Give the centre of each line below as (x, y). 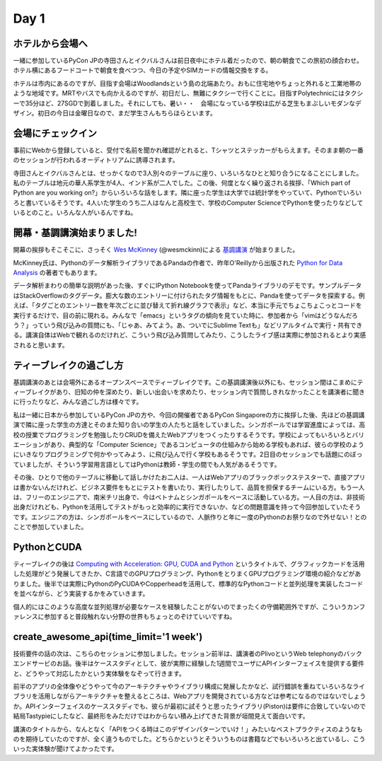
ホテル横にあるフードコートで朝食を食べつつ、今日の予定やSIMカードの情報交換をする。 (143, 70)
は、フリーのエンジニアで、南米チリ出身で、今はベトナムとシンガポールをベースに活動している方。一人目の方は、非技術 (189, 497)
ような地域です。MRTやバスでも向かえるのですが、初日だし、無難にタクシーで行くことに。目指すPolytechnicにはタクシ (188, 93)
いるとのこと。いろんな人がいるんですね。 (75, 213)
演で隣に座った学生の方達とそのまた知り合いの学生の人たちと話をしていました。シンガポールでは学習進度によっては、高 (189, 425)
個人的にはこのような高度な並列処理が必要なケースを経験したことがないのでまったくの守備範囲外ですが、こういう (180, 606)
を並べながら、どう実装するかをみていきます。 (81, 593)
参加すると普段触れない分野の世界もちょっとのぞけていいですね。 (140, 616)
